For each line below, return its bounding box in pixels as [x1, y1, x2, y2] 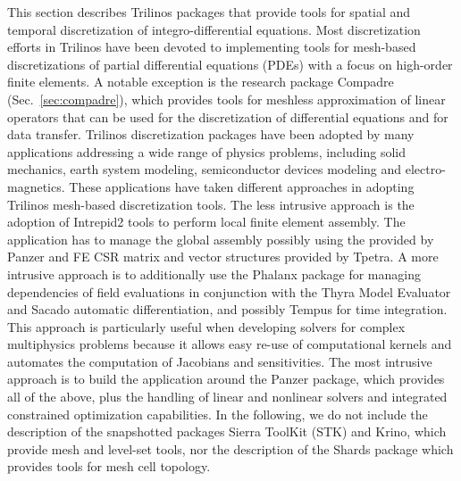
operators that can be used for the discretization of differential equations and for [7, 107, 448, 126]
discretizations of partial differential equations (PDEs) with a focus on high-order [7, 54, 453, 73]
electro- [405, 160, 446, 178]
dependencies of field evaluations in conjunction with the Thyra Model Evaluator [7, 282, 451, 301]
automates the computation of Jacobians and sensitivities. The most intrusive [7, 352, 432, 370]
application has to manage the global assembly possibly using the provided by [7, 229, 434, 248]
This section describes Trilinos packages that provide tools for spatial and [7, 3, 411, 21]
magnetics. [7, 177, 65, 195]
